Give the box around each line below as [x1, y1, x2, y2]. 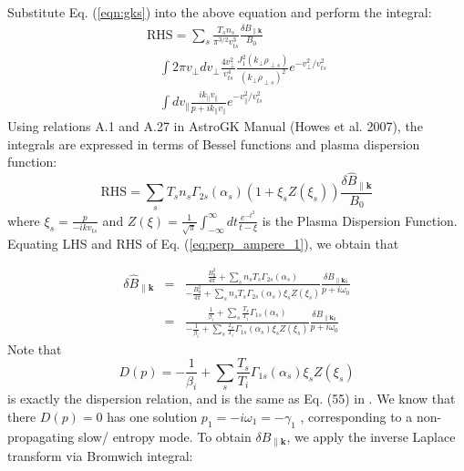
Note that [7, 339, 62, 358]
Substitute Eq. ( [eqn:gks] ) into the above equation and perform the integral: [7, 3, 432, 21]
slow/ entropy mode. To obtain [77, 426, 252, 445]
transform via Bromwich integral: [7, 446, 193, 466]
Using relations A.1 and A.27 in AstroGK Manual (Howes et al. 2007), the [7, 117, 423, 136]
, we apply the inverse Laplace [286, 426, 456, 445]
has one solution [107, 406, 198, 425]
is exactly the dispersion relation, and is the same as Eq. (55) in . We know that [7, 389, 456, 408]
